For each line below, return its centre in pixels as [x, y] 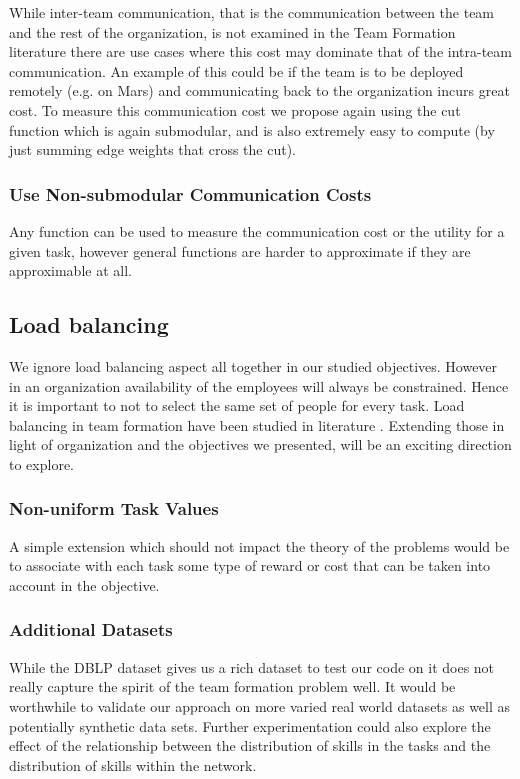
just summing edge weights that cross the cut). [152, 149]
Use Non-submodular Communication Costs [190, 193]
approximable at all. [70, 270]
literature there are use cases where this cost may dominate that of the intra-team [260, 51]
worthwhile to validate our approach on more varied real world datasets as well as [260, 705]
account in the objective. [84, 584]
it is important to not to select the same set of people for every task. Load [237, 405]
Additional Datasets [91, 629]
